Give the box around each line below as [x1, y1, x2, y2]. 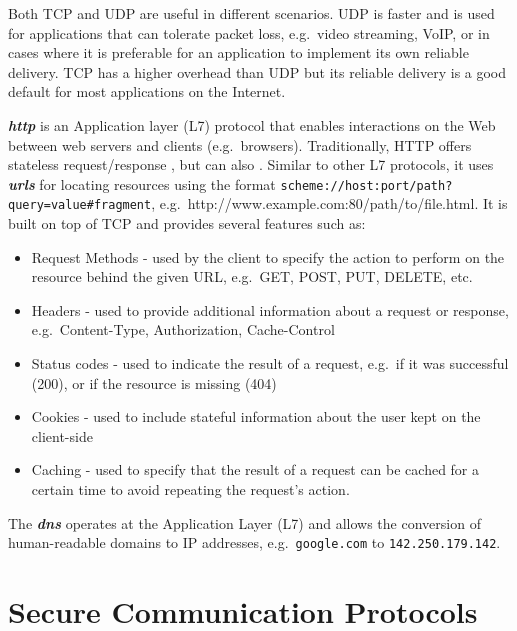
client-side [31, 425, 93, 446]
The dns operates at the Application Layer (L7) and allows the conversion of [8, 512, 481, 533]
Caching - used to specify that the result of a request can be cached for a [31, 459, 480, 480]
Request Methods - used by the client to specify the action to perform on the [31, 246, 505, 267]
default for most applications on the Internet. [8, 81, 286, 102]
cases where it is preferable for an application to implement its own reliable [8, 42, 469, 63]
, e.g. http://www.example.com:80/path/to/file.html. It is [151, 193, 508, 214]
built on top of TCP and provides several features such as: [8, 213, 366, 234]
